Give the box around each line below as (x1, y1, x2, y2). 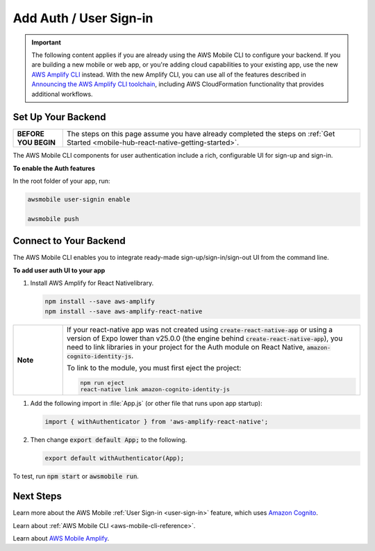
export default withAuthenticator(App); (44, 454, 184, 462)
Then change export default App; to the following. (30, 436, 187, 444)
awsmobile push (27, 215, 79, 222)
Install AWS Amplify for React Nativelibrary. (30, 279, 154, 288)
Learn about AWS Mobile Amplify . (12, 534, 110, 542)
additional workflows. (31, 90, 93, 98)
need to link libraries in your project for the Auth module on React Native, (66, 342, 306, 352)
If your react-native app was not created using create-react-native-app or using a (66, 324, 333, 334)
